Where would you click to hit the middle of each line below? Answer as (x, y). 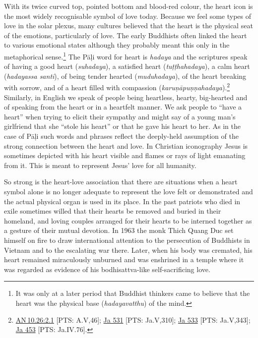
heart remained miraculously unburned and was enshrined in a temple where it (124, 259)
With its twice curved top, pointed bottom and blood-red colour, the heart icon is (129, 6)
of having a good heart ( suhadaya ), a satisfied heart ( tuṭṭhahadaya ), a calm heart (127, 66)
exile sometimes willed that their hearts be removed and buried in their (113, 211)
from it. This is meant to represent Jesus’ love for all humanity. (100, 165)
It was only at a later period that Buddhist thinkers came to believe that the (133, 293)
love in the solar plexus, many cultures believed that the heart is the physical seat (129, 26)
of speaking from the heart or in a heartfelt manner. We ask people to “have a (123, 107)
